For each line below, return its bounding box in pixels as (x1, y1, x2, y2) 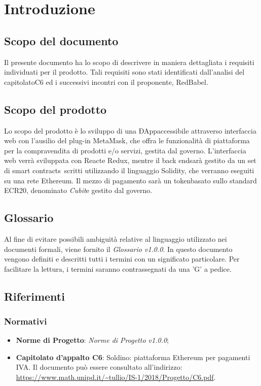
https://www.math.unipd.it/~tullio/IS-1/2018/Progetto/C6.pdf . (16, 372, 216, 382)
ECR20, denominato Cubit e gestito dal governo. (4, 185, 153, 196)
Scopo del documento (4, 33, 119, 48)
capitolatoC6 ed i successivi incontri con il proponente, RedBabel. (4, 76, 208, 87)
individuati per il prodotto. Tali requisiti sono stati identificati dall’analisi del (4, 67, 245, 77)
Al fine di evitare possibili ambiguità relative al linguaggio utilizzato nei (4, 233, 227, 244)
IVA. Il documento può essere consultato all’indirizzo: (16, 362, 182, 372)
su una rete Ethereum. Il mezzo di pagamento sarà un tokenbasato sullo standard (4, 175, 257, 185)
